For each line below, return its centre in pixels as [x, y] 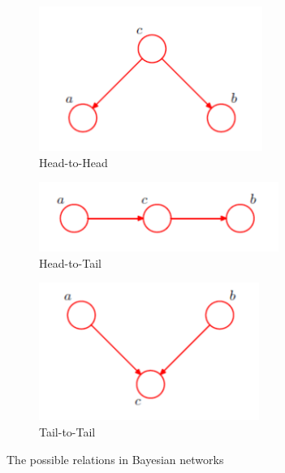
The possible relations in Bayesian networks [115, 459]
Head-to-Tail [70, 262]
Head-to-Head [73, 162]
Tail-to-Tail [67, 431]
